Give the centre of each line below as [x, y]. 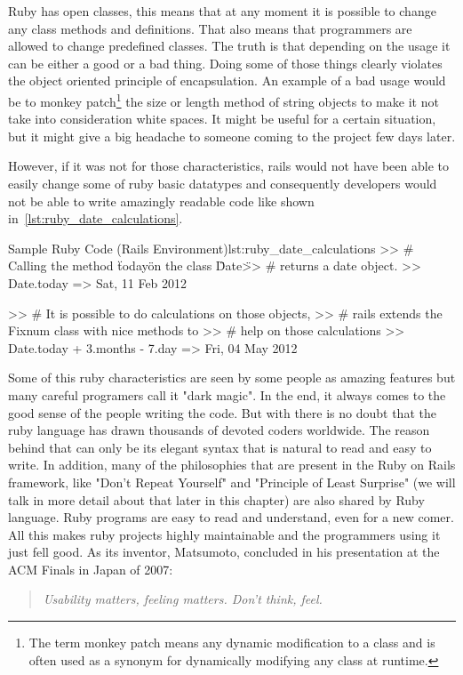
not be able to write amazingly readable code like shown [161, 201]
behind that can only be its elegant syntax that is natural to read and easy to [220, 447]
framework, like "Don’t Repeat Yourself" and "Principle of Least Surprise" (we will [232, 482]
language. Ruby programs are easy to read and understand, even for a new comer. [231, 517]
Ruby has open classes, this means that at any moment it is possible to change [222, 11]
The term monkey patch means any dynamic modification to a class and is [232, 643]
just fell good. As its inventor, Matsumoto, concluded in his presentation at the [224, 552]
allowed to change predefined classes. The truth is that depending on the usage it [229, 46]
